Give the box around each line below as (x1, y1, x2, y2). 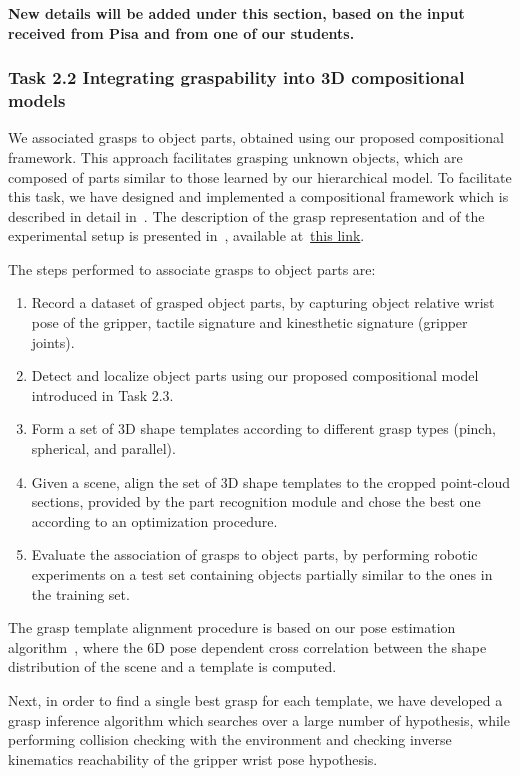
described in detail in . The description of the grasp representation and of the (8, 205, 485, 226)
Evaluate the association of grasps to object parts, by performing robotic (31, 544, 478, 565)
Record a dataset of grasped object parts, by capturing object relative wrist (31, 292, 495, 313)
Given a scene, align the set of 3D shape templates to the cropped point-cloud (31, 471, 510, 492)
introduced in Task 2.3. (31, 384, 174, 405)
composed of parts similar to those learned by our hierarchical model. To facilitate (8, 166, 512, 187)
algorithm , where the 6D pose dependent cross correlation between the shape (8, 636, 487, 657)
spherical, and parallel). (31, 438, 176, 459)
